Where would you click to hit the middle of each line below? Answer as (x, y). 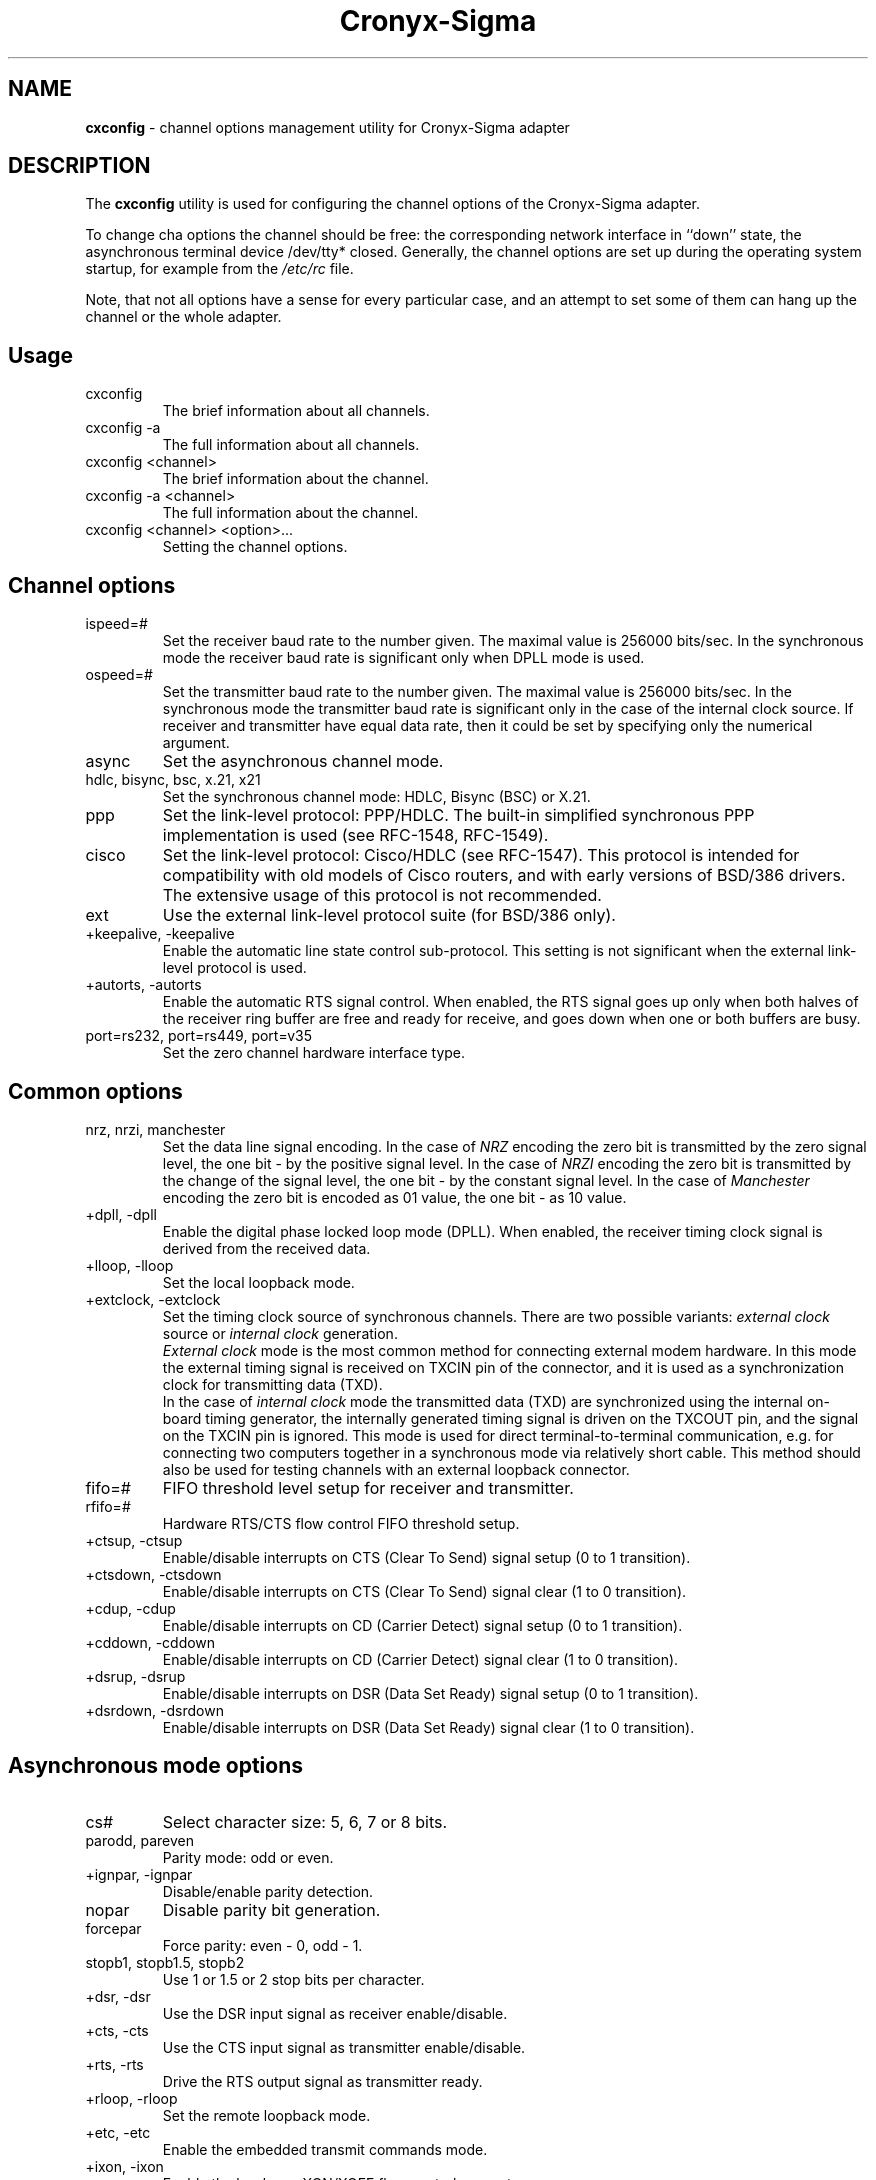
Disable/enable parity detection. (268, 1891)
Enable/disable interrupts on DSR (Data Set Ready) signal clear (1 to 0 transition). (428, 1727)
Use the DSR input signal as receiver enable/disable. (335, 2013)
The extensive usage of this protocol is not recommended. (382, 895)
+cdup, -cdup (130, 1608)
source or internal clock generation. (280, 1333)
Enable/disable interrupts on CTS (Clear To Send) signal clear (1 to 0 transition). (424, 1591)
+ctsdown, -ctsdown (153, 1574)
